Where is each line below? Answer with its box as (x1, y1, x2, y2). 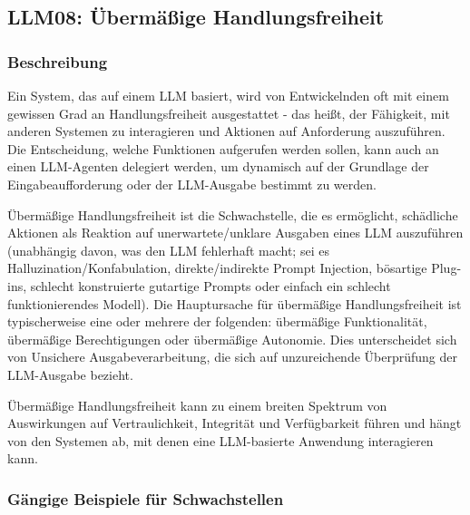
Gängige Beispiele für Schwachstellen (7, 487, 284, 510)
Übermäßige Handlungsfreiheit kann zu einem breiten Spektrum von (7, 395, 387, 414)
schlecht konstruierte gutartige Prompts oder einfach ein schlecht (30, 276, 391, 295)
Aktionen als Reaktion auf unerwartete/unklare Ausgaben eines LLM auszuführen (7, 223, 464, 242)
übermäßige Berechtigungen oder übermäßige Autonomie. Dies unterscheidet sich (7, 329, 457, 348)
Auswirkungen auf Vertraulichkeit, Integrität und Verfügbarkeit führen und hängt (7, 413, 462, 432)
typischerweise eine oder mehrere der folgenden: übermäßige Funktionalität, (7, 312, 427, 331)
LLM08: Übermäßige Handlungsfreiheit (7, 3, 385, 31)
